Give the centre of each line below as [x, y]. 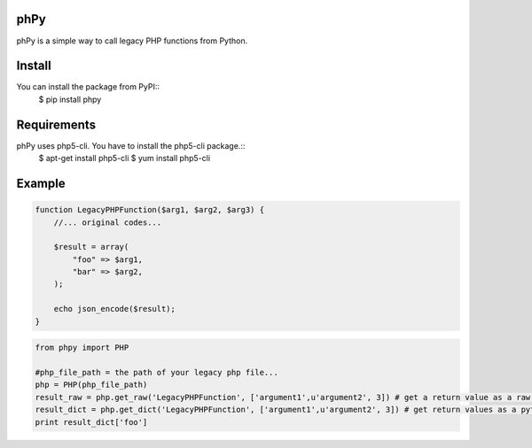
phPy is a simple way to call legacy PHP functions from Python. [132, 41]
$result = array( [91, 247]
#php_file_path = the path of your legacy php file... [156, 372]
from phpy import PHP [82, 348]
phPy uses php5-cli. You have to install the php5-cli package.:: [131, 145]
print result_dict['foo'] [91, 422]
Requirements [56, 124]
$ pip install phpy [70, 99]
